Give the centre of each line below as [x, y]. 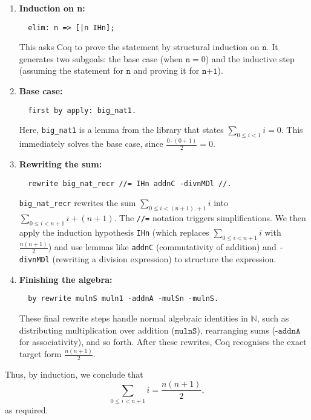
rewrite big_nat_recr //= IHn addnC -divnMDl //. [130, 183]
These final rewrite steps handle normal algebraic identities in [133, 318]
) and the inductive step [250, 58]
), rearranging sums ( [236, 330]
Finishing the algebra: [66, 279]
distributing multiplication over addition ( [97, 330]
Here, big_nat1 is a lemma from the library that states [121, 130]
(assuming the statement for [71, 70]
